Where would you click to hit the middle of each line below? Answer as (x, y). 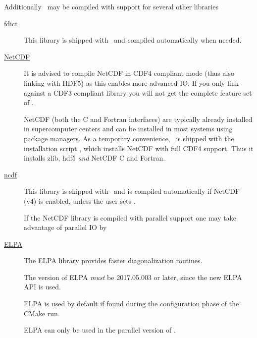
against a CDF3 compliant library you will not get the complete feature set (138, 92)
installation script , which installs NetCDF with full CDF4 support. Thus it (139, 148)
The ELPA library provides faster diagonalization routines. (113, 260)
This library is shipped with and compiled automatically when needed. (133, 40)
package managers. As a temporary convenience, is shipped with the (129, 138)
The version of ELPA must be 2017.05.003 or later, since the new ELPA (133, 277)
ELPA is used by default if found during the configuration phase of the (131, 304)
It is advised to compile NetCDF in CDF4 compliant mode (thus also (129, 73)
